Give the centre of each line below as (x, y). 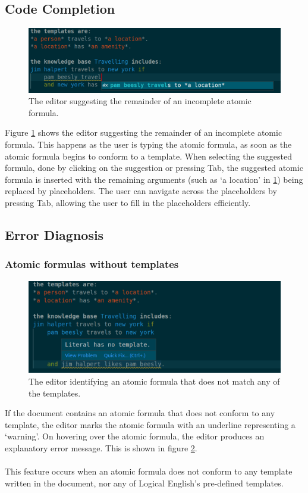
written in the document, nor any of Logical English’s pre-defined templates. (144, 483)
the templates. (55, 393)
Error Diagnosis (54, 235)
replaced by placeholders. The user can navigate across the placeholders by (141, 191)
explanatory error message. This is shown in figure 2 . (101, 448)
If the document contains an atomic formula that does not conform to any (140, 413)
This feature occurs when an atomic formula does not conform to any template (149, 471)
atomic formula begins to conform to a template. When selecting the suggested (148, 156)
